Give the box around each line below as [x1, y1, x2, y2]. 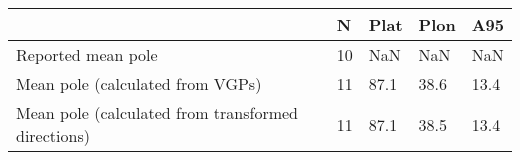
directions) [16, 124, 90, 147]
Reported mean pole [16, 43, 158, 66]
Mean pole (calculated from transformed [16, 101, 299, 124]
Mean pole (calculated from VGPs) [16, 72, 262, 95]
